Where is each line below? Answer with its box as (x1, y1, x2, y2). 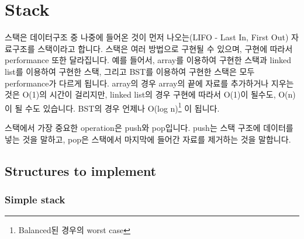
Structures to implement (5, 161, 157, 179)
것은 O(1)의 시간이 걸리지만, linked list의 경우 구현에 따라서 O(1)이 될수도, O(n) (5, 88, 296, 101)
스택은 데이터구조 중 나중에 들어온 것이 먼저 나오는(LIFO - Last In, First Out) (5, 31, 289, 43)
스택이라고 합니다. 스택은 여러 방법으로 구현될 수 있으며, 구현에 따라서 (37, 42, 293, 54)
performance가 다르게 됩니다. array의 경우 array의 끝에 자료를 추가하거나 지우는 (5, 77, 294, 89)
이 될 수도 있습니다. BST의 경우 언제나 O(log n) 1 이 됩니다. (5, 100, 220, 114)
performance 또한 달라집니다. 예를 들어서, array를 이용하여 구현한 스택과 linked (5, 54, 292, 66)
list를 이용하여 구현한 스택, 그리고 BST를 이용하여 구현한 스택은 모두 (5, 65, 255, 77)
